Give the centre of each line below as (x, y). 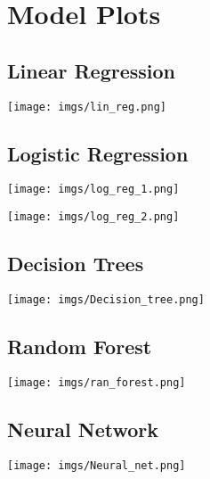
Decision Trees (76, 264)
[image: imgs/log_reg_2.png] (93, 217)
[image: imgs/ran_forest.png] (97, 382)
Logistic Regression (98, 153)
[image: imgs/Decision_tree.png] (106, 299)
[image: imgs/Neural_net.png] (97, 465)
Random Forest (80, 346)
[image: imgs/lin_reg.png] (87, 107)
